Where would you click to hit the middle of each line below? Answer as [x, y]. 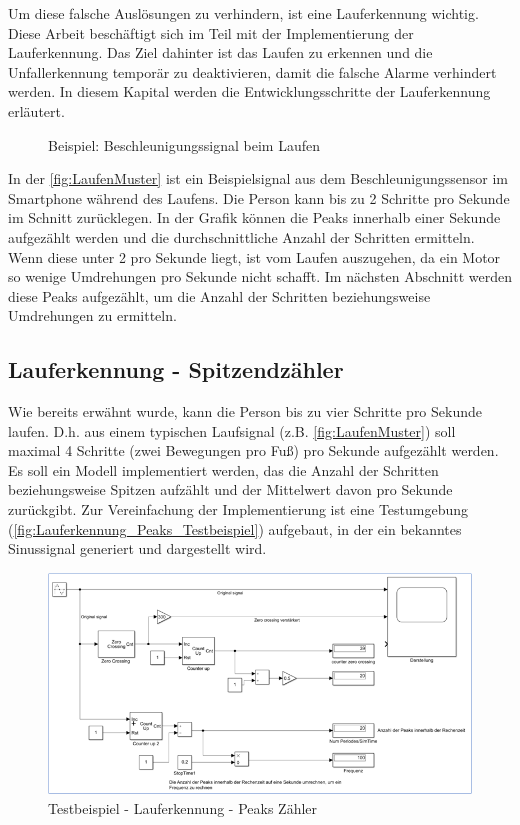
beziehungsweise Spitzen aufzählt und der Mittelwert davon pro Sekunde [230, 489]
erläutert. [36, 110]
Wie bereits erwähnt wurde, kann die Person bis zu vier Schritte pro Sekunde [245, 411]
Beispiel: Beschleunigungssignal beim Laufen [184, 144]
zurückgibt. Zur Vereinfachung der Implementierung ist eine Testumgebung [238, 509]
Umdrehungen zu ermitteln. [92, 315]
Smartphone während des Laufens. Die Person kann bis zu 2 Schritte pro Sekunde [259, 197]
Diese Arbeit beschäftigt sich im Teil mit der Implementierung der [211, 32]
